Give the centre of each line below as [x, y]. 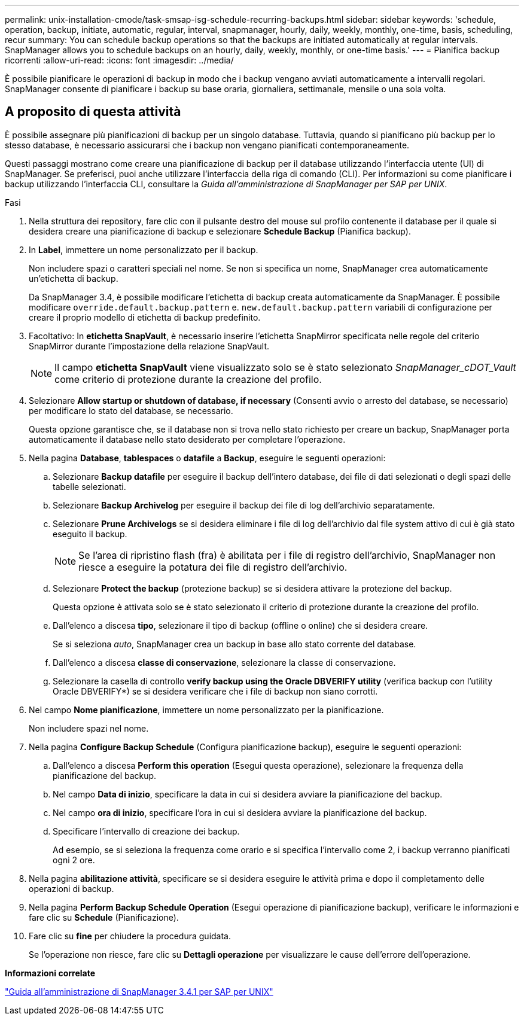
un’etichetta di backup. [74, 278]
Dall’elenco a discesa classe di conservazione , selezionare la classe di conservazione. [224, 662]
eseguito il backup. [90, 534]
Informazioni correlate [50, 973]
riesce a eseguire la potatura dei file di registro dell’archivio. [213, 567]
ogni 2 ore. [74, 860]
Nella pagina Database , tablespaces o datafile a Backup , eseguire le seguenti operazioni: [207, 458]
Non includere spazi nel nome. [89, 728]
